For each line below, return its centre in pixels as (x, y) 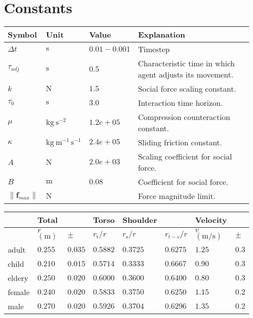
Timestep (154, 49)
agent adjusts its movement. (186, 75)
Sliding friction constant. (180, 142)
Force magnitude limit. (177, 196)
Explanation (162, 35)
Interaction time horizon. (180, 103)
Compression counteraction (184, 117)
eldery (18, 278)
